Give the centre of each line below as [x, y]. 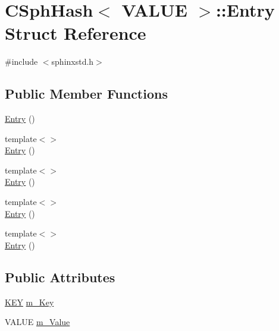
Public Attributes [60, 277]
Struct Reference [76, 33]
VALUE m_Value [37, 322]
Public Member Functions [86, 94]
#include [21, 62]
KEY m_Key [29, 302]
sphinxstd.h [73, 62]
